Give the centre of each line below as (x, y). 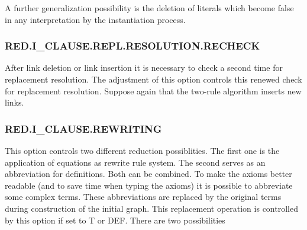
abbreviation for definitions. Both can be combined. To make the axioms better (148, 174)
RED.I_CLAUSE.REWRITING (83, 128)
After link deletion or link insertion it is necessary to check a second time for (144, 68)
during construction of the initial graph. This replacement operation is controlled (151, 208)
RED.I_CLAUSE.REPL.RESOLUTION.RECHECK (133, 46)
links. (14, 102)
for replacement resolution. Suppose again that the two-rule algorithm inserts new (153, 91)
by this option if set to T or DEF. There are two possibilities (115, 220)
